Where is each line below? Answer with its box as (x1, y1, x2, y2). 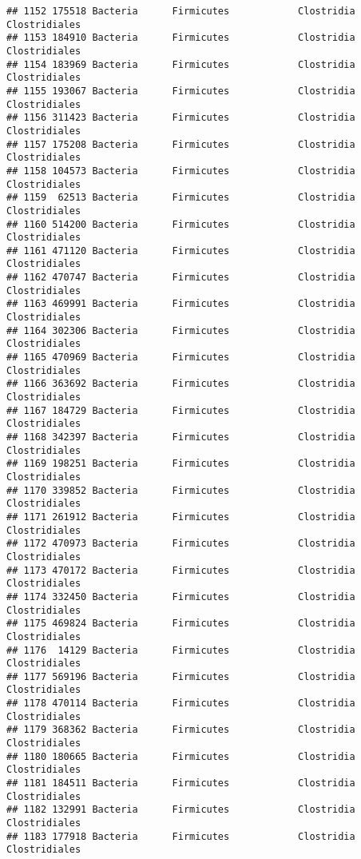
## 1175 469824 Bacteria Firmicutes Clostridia (6, 618, 355, 630)
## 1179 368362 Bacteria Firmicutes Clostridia (6, 724, 355, 736)
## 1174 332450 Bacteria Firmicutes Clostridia (6, 591, 355, 602)
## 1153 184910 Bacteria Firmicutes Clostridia (6, 32, 355, 44)
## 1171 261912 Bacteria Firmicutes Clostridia (6, 511, 355, 523)
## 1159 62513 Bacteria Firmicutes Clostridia (6, 192, 355, 204)
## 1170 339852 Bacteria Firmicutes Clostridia (6, 484, 355, 496)
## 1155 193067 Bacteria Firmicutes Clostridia (6, 85, 355, 97)
